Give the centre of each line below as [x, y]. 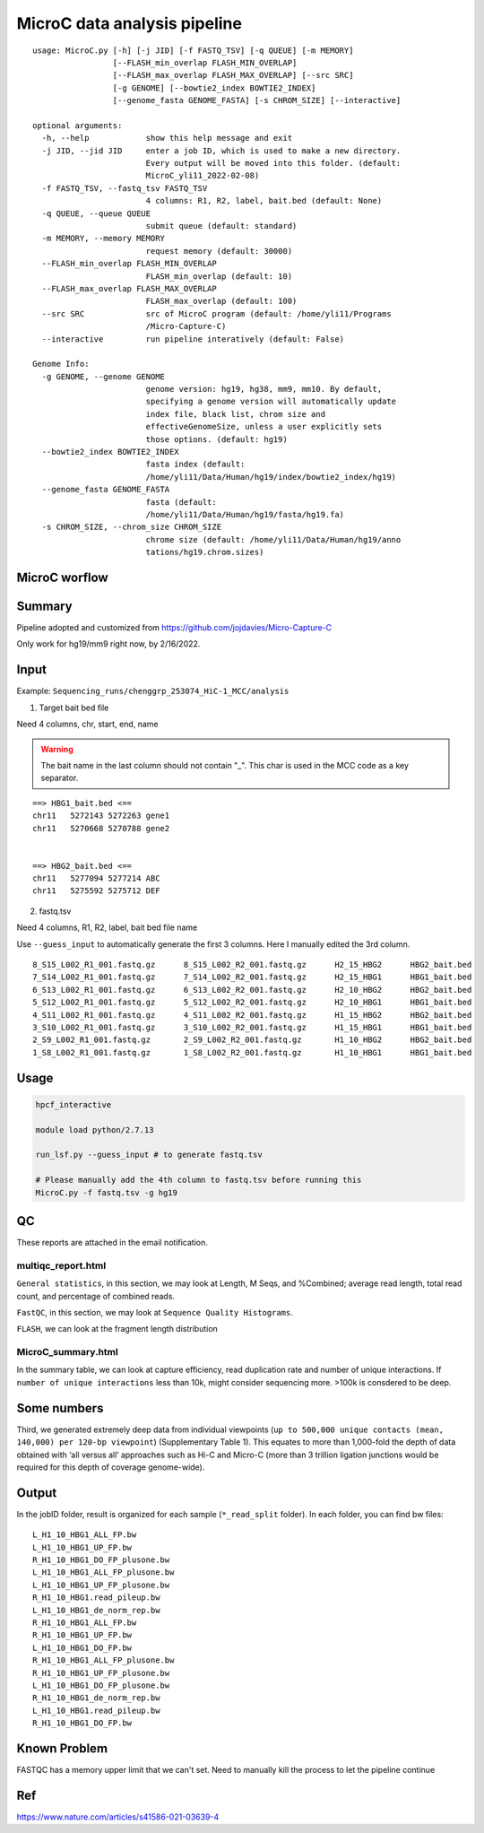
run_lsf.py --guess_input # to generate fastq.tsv [149, 1155]
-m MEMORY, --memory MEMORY [104, 239]
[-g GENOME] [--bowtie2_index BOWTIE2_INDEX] [214, 88]
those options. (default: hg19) [217, 439]
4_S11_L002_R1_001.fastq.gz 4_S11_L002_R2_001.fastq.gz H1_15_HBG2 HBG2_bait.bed [252, 1015]
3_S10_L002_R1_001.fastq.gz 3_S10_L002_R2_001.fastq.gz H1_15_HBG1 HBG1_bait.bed [252, 1027]
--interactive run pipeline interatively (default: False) [193, 339]
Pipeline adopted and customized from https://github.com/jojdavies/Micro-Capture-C [174, 628]
